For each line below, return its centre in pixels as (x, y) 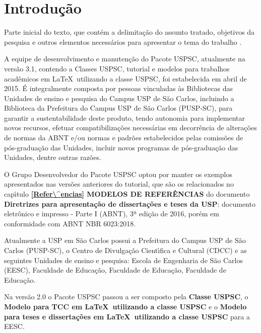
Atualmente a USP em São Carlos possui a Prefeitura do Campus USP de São (125, 240)
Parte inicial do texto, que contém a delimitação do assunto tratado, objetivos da (129, 32)
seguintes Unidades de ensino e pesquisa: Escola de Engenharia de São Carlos (123, 260)
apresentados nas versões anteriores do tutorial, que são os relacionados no (119, 184)
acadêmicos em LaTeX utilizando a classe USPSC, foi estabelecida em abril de (125, 78)
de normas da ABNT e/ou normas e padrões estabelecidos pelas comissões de (124, 138)
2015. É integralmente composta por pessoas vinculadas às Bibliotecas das (119, 88)
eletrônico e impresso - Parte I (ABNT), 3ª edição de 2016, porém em (112, 214)
